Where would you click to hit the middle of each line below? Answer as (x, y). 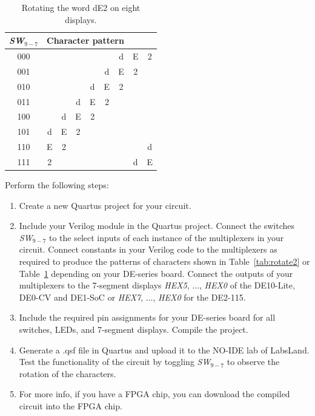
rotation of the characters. (68, 373)
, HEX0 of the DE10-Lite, (247, 285)
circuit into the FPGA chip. (71, 405)
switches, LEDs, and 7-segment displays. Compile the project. (134, 329)
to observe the (253, 362)
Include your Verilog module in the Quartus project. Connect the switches (157, 226)
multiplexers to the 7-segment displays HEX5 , (104, 285)
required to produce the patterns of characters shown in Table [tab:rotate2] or (164, 261)
